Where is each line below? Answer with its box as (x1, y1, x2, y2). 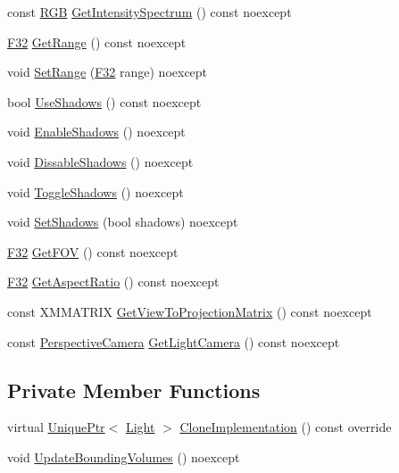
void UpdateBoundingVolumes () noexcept (7, 447, 240, 466)
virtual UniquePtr (7, 418, 105, 436)
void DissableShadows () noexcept (7, 152, 194, 170)
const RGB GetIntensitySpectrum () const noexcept (7, 3, 292, 21)
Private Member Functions (7, 376, 261, 403)
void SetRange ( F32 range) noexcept (7, 62, 208, 81)
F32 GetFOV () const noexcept (7, 242, 179, 261)
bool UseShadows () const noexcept (7, 92, 202, 111)
